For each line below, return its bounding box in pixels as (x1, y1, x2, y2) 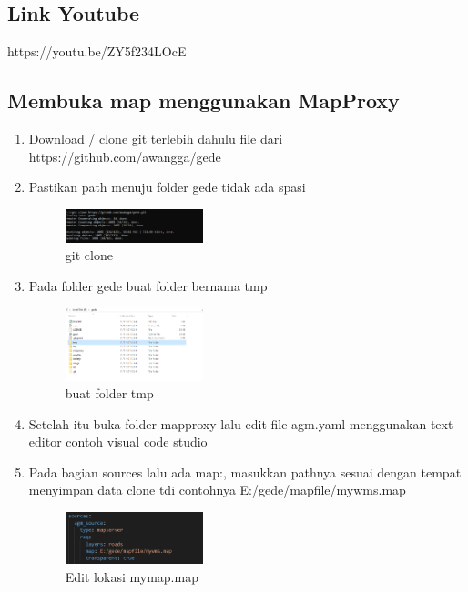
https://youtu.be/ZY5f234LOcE (7, 42, 187, 61)
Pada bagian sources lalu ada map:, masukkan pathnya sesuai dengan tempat (28, 462, 462, 481)
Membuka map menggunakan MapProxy (7, 86, 400, 115)
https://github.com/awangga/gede (28, 146, 221, 166)
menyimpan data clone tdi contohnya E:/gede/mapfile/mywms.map (28, 480, 406, 499)
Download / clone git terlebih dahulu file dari (28, 129, 283, 147)
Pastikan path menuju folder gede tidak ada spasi (28, 177, 306, 196)
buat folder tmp (65, 384, 154, 403)
